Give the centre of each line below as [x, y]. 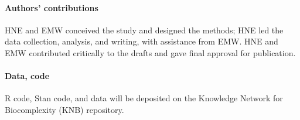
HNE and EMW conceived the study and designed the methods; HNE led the [144, 30]
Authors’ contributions [52, 7]
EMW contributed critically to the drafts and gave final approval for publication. [150, 52]
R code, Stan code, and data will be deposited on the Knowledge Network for [144, 98]
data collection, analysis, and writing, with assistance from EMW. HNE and [142, 41]
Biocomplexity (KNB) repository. [64, 109]
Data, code [27, 76]
